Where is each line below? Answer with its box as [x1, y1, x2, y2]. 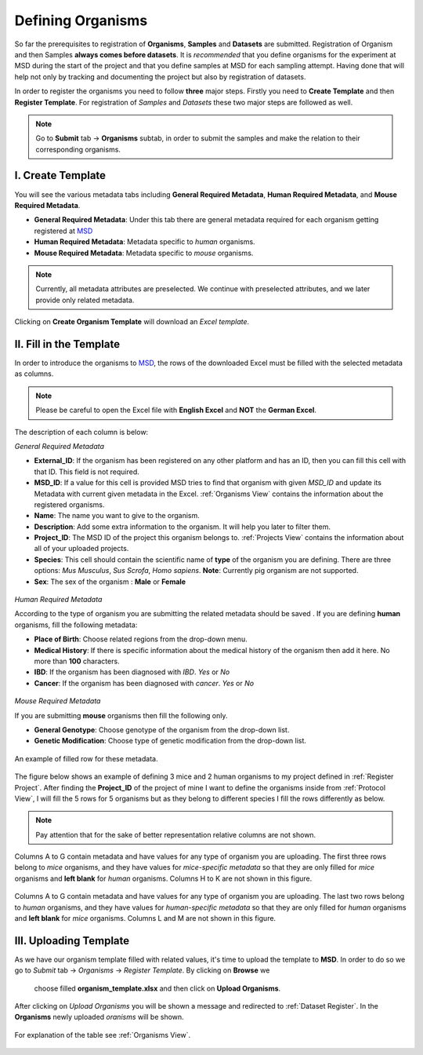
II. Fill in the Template [14, 338, 121, 351]
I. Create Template [14, 169, 106, 182]
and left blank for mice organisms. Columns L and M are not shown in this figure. [14, 914, 277, 923]
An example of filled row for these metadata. [14, 754, 158, 763]
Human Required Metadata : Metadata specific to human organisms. [34, 237, 255, 246]
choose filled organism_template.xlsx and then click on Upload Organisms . [34, 984, 281, 993]
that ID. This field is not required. [34, 467, 140, 476]
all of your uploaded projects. [34, 544, 129, 553]
